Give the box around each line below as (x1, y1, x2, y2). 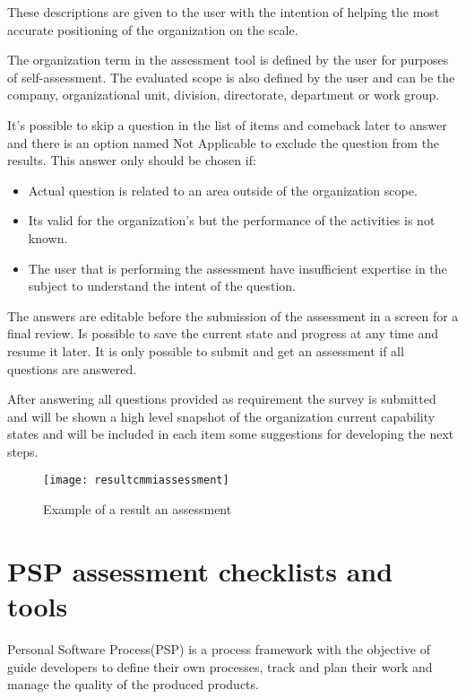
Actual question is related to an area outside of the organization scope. (28, 180, 418, 199)
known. (28, 228, 68, 247)
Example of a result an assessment (43, 500, 232, 519)
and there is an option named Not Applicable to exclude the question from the (7, 133, 440, 152)
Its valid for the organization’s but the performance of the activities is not (28, 211, 436, 230)
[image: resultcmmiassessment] (43, 474, 229, 487)
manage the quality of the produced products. (7, 675, 259, 694)
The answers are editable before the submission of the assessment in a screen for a (7, 306, 459, 325)
